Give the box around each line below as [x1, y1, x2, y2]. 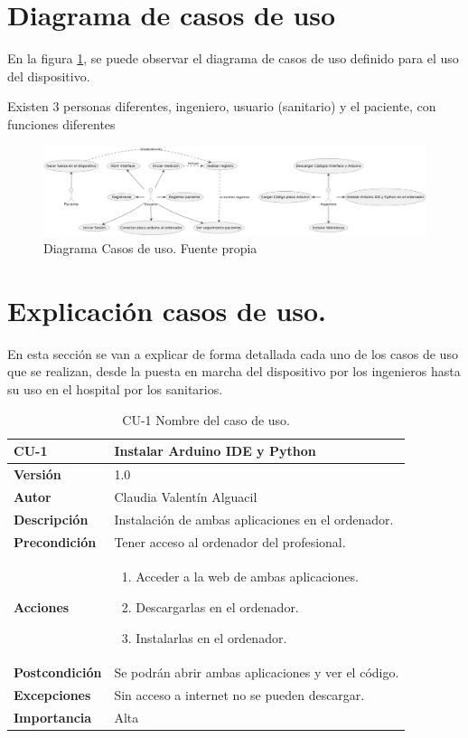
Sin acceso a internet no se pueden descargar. [114, 686, 365, 705]
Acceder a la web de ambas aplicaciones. [136, 567, 359, 586]
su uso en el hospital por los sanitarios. [7, 379, 223, 398]
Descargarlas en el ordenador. [136, 597, 299, 616]
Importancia [14, 708, 92, 727]
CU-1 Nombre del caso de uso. [122, 410, 290, 429]
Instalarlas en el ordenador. [136, 628, 287, 647]
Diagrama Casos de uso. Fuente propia [43, 239, 257, 258]
